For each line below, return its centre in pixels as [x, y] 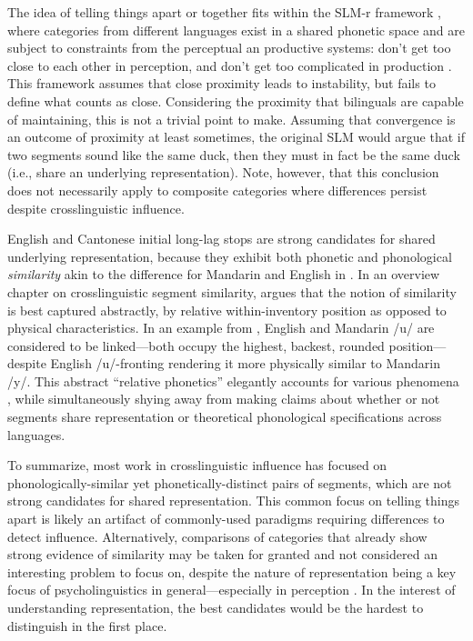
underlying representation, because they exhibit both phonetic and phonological [230, 256]
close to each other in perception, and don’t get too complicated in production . [230, 65]
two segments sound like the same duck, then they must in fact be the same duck [234, 154]
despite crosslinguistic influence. [96, 208]
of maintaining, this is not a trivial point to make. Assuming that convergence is [231, 119]
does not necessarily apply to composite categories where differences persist [217, 190]
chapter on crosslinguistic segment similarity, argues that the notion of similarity [232, 291]
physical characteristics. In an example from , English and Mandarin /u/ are [221, 328]
